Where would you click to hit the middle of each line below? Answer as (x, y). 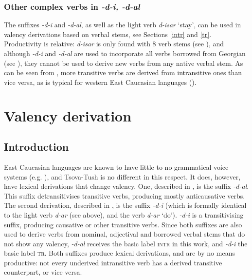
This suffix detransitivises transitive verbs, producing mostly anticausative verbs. (125, 195)
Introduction (36, 147)
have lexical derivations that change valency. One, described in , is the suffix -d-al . (126, 186)
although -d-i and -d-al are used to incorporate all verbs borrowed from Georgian (125, 53)
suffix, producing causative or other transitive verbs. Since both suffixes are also (123, 224)
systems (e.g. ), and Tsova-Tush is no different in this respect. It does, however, (122, 176)
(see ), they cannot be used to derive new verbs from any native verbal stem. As (124, 63)
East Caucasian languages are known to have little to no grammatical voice (116, 167)
